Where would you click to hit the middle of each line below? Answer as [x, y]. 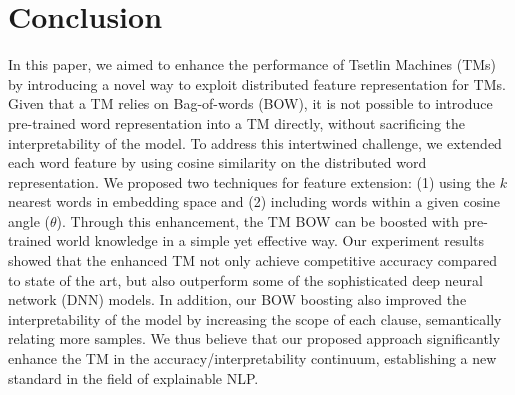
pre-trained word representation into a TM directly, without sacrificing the [237, 122]
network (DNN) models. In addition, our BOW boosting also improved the [237, 299]
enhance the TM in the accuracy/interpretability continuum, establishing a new [252, 358]
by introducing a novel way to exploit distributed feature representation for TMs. [257, 83]
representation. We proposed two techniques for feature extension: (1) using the [252, 181]
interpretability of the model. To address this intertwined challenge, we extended [255, 142]
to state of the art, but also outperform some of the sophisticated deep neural [245, 279]
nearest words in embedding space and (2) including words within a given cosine [254, 201]
